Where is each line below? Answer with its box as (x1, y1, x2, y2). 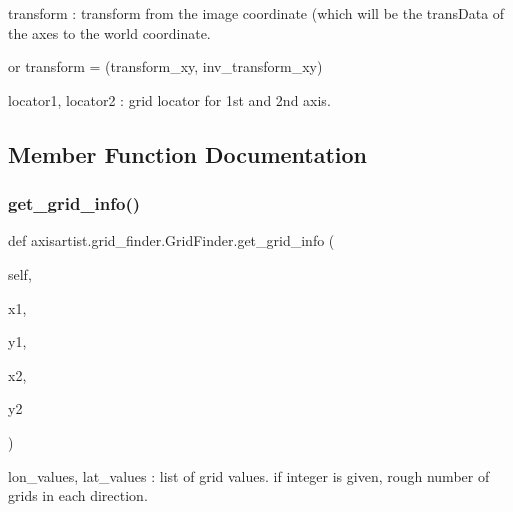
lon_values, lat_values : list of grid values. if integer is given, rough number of (8, 465, 490, 486)
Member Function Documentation (8, 138, 368, 169)
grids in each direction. (8, 485, 148, 506)
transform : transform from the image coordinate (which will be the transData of (8, 3, 505, 23)
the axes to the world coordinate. (8, 22, 211, 43)
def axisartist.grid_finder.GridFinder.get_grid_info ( (8, 230, 335, 251)
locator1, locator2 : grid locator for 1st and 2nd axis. (8, 89, 331, 110)
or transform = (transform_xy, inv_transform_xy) (8, 56, 323, 77)
